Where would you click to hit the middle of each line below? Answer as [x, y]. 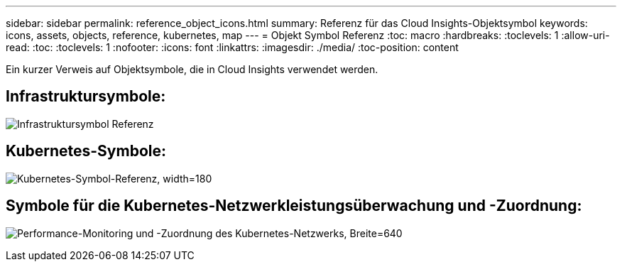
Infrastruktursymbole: [86, 97]
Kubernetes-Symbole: [86, 151]
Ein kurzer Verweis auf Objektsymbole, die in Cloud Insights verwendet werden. [192, 69]
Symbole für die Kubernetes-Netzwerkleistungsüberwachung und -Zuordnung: [294, 206]
